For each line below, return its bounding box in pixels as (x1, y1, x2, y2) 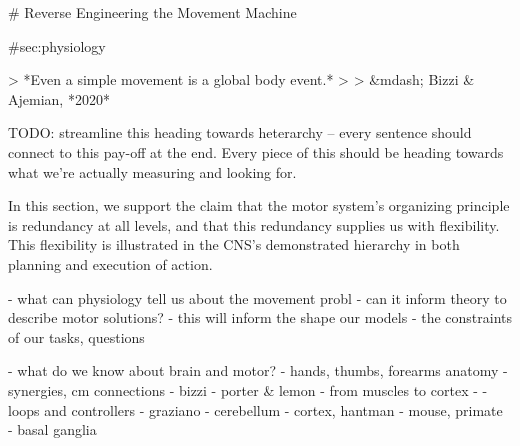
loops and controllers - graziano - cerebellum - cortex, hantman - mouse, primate (8, 399, 503, 420)
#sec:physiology (8, 35, 106, 56)
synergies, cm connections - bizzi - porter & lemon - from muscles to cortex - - (8, 379, 488, 400)
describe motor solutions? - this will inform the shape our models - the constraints (8, 307, 513, 328)
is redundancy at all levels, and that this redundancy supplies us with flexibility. (8, 214, 500, 235)
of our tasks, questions (8, 326, 145, 347)
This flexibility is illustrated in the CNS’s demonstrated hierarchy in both (8, 234, 460, 255)
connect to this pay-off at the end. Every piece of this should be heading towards (8, 141, 504, 162)
